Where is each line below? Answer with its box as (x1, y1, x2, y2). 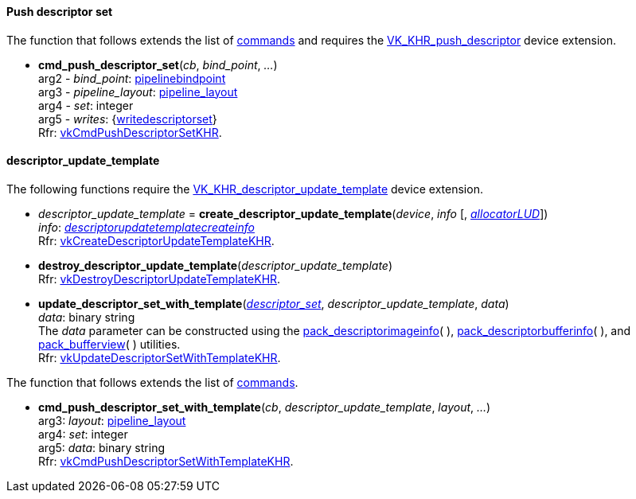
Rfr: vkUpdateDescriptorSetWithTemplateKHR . (38, 350, 281, 365)
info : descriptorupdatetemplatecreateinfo (38, 220, 255, 234)
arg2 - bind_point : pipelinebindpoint (38, 71, 226, 85)
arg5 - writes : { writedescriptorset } (38, 111, 217, 126)
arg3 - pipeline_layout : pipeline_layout (38, 84, 238, 99)
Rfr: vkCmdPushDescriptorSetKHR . (38, 125, 222, 139)
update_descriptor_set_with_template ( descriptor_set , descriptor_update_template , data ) (38, 296, 509, 310)
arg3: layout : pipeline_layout (38, 413, 186, 427)
